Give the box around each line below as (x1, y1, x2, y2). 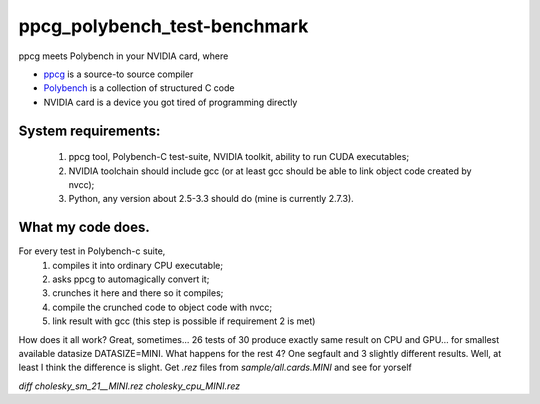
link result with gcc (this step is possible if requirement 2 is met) (52, 315, 316, 327)
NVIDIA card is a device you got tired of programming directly (43, 96, 298, 108)
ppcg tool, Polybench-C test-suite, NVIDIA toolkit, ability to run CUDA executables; (68, 151, 410, 163)
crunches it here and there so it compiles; (52, 287, 224, 299)
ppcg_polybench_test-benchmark (18, 15, 309, 37)
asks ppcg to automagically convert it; (52, 273, 210, 285)
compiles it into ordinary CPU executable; (52, 259, 224, 271)
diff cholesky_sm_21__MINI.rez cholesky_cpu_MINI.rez (18, 380, 240, 392)
